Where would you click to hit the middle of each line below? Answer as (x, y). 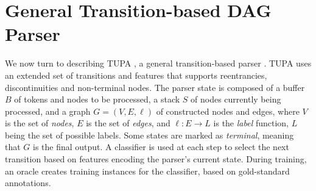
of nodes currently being (236, 99)
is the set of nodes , (40, 123)
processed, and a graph (48, 111)
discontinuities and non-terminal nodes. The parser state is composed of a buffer (155, 87)
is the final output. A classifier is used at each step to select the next (161, 147)
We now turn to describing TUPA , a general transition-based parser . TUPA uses (158, 63)
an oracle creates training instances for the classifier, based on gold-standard (147, 171)
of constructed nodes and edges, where (228, 111)
